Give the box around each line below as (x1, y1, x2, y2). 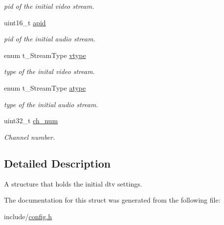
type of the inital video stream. (4, 66, 95, 76)
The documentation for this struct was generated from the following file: (4, 195, 221, 205)
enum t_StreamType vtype (4, 50, 86, 60)
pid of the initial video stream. (4, 1, 94, 11)
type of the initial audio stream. (4, 99, 98, 109)
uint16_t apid (4, 17, 46, 27)
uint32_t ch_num (4, 115, 58, 126)
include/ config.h (4, 211, 52, 221)
